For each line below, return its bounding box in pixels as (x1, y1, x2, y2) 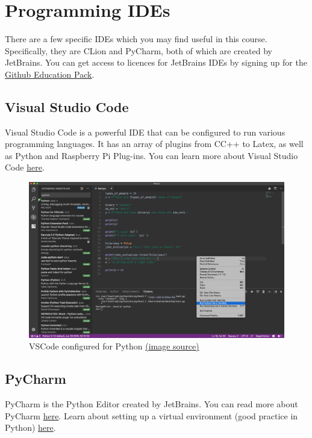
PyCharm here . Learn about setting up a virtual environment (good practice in (5, 409, 298, 422)
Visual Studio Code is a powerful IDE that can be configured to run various (5, 125, 285, 138)
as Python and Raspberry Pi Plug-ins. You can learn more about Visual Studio (5, 149, 298, 161)
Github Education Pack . (5, 67, 95, 80)
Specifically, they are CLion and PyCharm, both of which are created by (5, 44, 272, 57)
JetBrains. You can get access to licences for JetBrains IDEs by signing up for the (5, 56, 307, 69)
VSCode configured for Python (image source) (29, 340, 199, 352)
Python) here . (5, 421, 56, 434)
